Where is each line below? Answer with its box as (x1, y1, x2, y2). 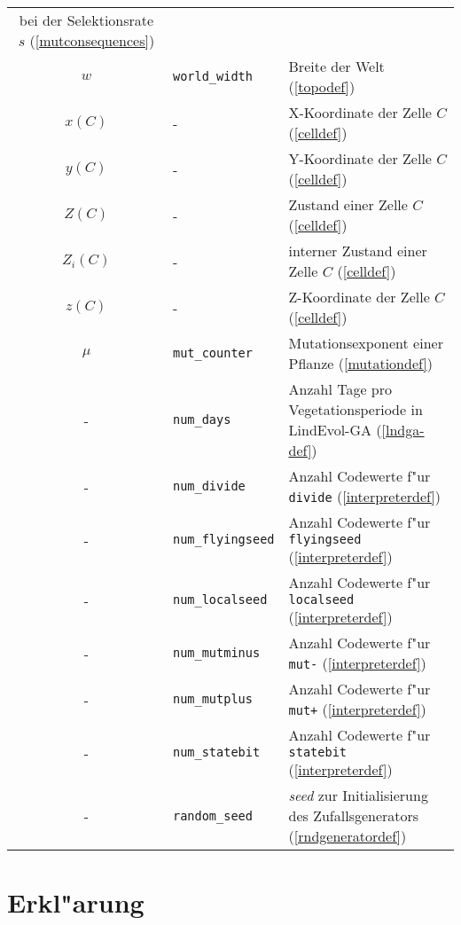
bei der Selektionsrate (19, 10, 154, 30)
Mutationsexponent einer (288, 333, 443, 353)
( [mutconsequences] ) (29, 30, 155, 51)
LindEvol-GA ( (288, 419, 382, 440)
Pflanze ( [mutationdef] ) (288, 353, 434, 373)
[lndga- (381, 419, 425, 440)
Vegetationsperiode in (288, 399, 423, 419)
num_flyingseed (172, 532, 275, 546)
